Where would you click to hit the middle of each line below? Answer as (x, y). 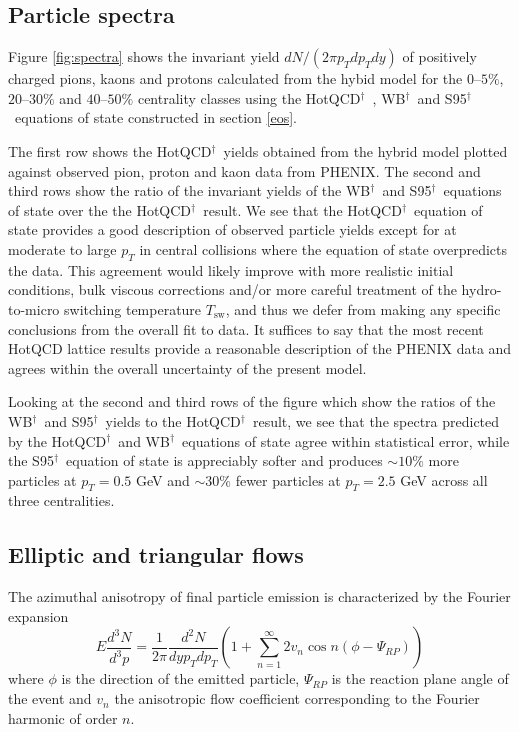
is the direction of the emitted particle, (180, 678)
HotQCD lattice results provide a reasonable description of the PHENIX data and (260, 348)
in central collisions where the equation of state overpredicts (323, 248)
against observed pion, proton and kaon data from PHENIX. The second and (244, 170)
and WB (144, 440)
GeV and (163, 479)
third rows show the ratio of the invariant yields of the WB (189, 190)
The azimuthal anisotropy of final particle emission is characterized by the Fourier (259, 596)
